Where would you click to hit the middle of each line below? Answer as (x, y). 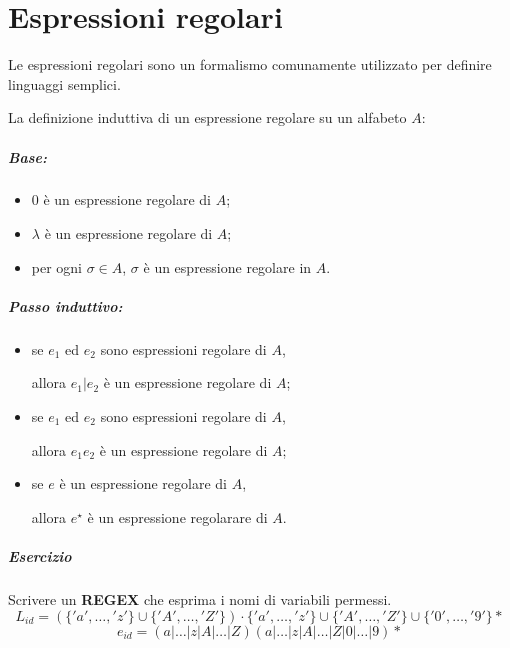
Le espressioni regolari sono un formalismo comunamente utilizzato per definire (250, 64)
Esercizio (40, 555)
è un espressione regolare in (227, 266)
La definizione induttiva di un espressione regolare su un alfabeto (207, 117)
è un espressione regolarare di (177, 516)
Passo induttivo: (65, 305)
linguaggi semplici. (64, 83)
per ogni (57, 266)
